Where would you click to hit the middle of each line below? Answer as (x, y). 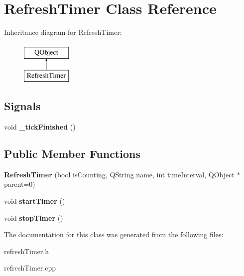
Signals (22, 106)
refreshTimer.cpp (30, 268)
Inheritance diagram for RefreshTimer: (63, 32)
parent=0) (20, 184)
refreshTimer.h (27, 251)
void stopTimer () (34, 217)
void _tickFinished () (40, 127)
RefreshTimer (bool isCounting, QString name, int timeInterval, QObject (119, 174)
